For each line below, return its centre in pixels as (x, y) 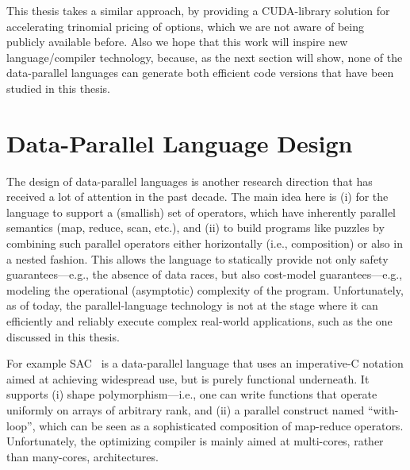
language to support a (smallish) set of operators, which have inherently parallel (201, 212)
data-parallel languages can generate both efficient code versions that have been (200, 73)
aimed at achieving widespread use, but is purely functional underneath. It (188, 378)
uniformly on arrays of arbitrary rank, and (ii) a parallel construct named (186, 410)
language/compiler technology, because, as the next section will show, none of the (205, 57)
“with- (383, 410)
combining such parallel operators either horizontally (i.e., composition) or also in (205, 243)
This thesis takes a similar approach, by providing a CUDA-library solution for (198, 10)
